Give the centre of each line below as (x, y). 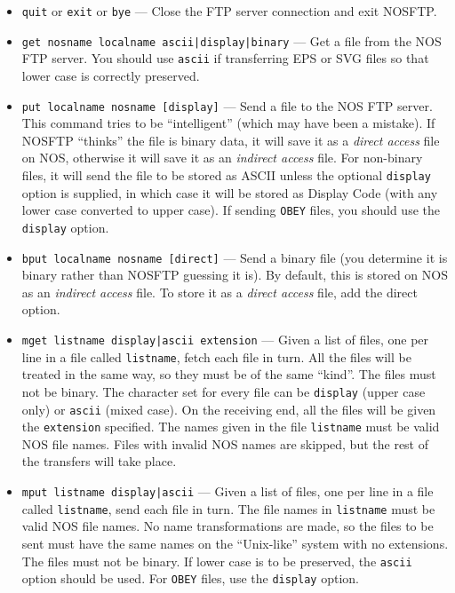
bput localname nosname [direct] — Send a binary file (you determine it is (235, 257)
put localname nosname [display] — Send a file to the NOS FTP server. (227, 105)
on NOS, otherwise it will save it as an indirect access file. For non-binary (222, 158)
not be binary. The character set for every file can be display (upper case (224, 391)
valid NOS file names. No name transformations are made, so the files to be (227, 526)
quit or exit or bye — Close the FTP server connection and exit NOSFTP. (229, 11)
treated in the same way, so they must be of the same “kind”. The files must (229, 374)
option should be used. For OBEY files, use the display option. (190, 578)
